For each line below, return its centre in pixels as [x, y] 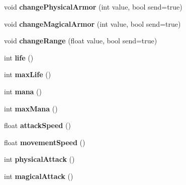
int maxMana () [31, 108]
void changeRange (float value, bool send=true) [81, 41]
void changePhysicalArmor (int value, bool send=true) [93, 7]
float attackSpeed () [37, 125]
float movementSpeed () [45, 142]
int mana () [23, 91]
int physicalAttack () [39, 159]
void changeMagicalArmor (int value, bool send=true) [92, 23]
